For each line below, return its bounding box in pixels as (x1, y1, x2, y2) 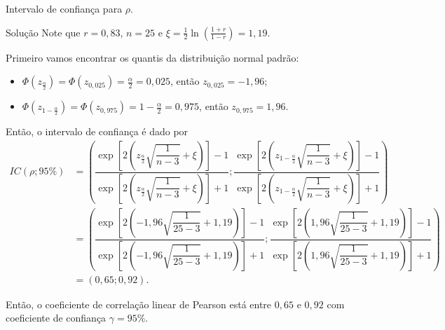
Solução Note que (6, 25, 81, 39)
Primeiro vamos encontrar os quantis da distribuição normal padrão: (6, 50, 299, 64)
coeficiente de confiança (6, 310, 107, 325)
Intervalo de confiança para (6, 1, 123, 15)
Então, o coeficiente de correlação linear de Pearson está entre (6, 296, 272, 311)
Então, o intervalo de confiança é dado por (6, 124, 189, 139)
